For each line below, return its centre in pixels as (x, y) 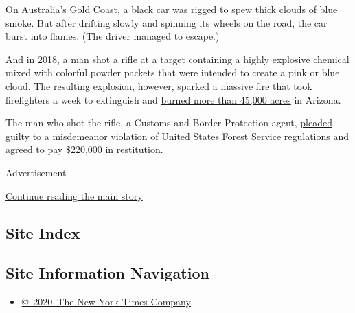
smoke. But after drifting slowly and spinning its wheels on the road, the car (167, 22)
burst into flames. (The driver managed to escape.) (113, 36)
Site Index (43, 232)
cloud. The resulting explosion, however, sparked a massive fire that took (159, 85)
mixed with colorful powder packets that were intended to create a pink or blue (173, 72)
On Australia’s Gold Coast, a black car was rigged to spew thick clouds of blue (172, 9)
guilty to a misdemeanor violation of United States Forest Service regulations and (177, 136)
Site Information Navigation (107, 273)
